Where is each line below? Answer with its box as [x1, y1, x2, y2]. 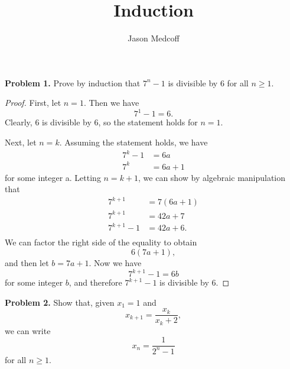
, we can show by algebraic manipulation [138, 171, 286, 183]
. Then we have [83, 96, 139, 109]
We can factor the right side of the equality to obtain [5, 236, 197, 248]
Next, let [5, 136, 37, 148]
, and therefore [69, 276, 122, 289]
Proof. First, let [5, 96, 61, 109]
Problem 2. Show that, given [5, 296, 115, 308]
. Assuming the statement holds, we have [59, 136, 208, 148]
